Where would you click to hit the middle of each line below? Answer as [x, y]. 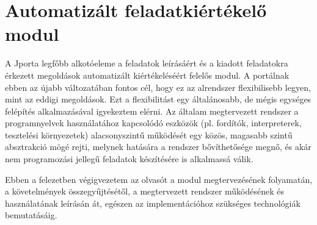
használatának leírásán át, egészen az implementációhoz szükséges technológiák [153, 203]
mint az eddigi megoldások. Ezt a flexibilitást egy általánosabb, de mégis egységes [158, 99]
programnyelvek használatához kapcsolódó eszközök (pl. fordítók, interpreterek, [153, 123]
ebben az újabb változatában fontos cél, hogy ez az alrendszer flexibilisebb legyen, [158, 87]
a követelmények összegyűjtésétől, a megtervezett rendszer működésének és [145, 191]
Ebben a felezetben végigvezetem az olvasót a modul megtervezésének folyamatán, [159, 179]
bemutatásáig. [31, 215]
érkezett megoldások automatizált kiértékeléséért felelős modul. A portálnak [147, 75]
